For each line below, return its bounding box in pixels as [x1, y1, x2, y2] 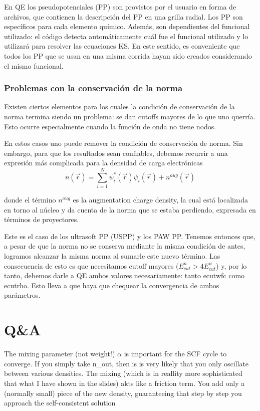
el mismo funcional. [4, 60, 64, 71]
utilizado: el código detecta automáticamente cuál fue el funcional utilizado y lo [4, 31, 248, 41]
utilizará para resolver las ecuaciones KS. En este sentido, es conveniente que [4, 41, 240, 51]
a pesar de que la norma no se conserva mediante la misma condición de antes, [4, 241, 245, 251]
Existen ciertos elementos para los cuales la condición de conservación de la [4, 101, 235, 112]
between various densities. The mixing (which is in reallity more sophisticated [4, 368, 242, 378]
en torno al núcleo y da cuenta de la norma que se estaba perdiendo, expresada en [4, 204, 256, 215]
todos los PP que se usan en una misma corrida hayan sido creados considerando [4, 50, 252, 61]
